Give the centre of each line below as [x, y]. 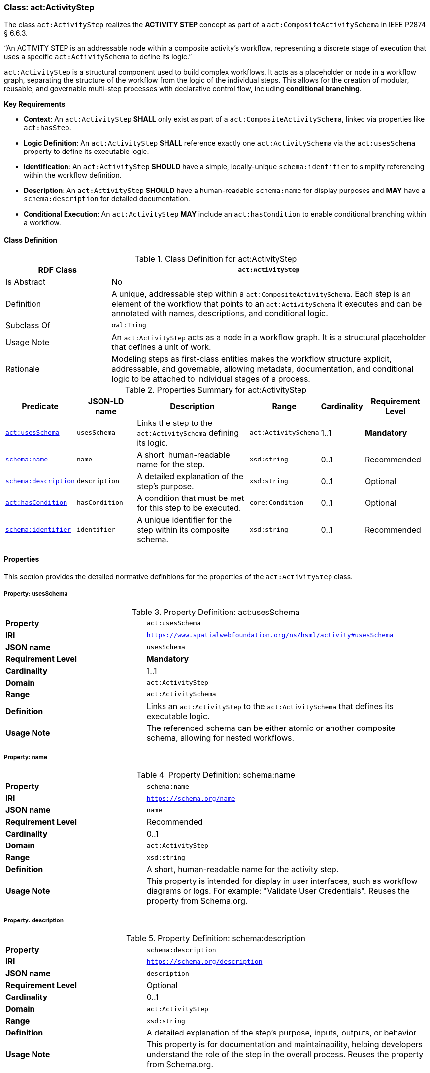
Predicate [40, 406]
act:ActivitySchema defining [188, 433]
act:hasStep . [48, 128]
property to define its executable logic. [86, 152]
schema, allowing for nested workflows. [220, 738]
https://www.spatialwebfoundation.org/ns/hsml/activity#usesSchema [270, 635]
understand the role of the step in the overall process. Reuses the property [285, 1054]
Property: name [26, 757]
